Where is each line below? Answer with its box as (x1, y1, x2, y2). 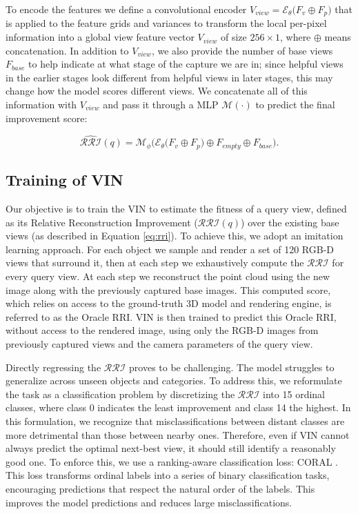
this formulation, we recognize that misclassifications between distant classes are (6, 413, 345, 428)
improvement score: (6, 110, 88, 125)
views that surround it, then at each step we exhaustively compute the (6, 255, 304, 270)
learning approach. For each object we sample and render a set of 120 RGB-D (6, 241, 335, 256)
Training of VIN (6, 169, 123, 190)
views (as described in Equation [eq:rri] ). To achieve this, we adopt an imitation (6, 228, 344, 243)
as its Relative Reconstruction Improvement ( (6, 215, 198, 229)
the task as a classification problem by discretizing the (6, 386, 235, 401)
